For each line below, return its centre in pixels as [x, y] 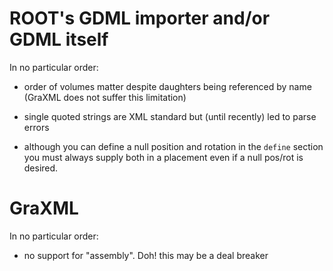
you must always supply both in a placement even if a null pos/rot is [163, 157]
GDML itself [59, 39]
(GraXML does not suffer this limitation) [105, 97]
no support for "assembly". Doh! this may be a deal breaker [146, 255]
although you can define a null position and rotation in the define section [173, 146]
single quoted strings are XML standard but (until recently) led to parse [170, 116]
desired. [41, 168]
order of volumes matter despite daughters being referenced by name [167, 86]
